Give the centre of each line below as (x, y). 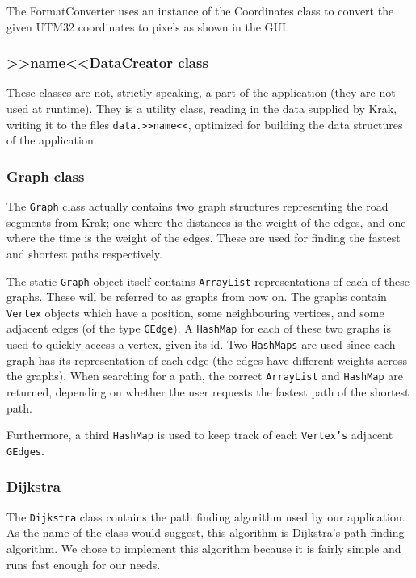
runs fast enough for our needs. (84, 564)
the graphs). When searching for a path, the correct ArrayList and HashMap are (205, 376)
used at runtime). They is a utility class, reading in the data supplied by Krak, (202, 108)
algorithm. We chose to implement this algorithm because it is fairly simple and (204, 548)
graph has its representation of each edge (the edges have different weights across (207, 360)
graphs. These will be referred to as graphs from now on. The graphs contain (197, 297)
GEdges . (25, 450)
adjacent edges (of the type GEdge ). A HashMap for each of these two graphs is (199, 328)
